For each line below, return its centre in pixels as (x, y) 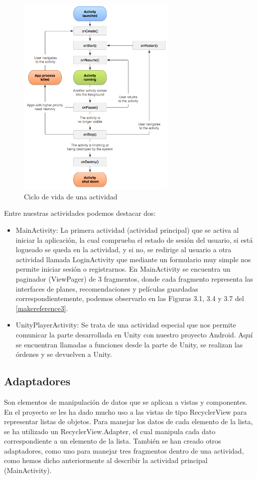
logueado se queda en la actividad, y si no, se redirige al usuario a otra (124, 249)
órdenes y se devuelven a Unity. (64, 354)
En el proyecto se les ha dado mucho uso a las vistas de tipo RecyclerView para (126, 411)
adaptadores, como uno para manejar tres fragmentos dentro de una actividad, (124, 450)
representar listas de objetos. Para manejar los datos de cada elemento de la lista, (128, 421)
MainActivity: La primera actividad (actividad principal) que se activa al (127, 230)
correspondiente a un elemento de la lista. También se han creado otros (113, 441)
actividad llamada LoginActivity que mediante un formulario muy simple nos (133, 259)
